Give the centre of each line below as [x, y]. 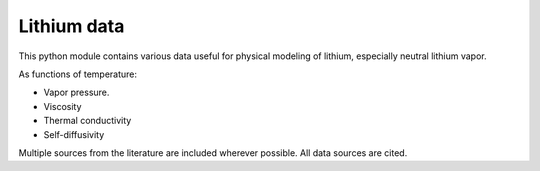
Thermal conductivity [87, 121]
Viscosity [62, 106]
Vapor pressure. [76, 92]
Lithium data [71, 26]
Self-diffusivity [74, 134]
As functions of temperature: [78, 74]
